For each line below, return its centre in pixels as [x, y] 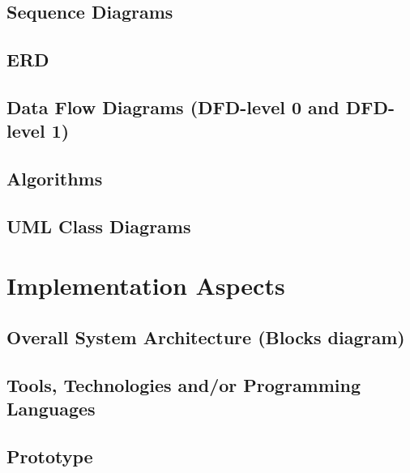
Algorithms [55, 179]
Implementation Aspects [146, 286]
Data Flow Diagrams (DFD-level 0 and [173, 107]
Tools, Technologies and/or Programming [184, 384]
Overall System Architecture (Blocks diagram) [206, 337]
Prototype [50, 456]
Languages [51, 409]
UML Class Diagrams [99, 226]
